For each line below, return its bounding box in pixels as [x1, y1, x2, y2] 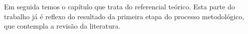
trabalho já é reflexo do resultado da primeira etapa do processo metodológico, [4, 11, 245, 21]
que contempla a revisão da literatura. [4, 21, 121, 31]
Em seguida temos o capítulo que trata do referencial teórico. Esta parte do [4, 1, 235, 11]
